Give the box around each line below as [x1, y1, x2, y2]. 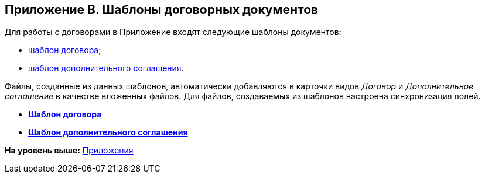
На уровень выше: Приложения [5, 145, 134, 156]
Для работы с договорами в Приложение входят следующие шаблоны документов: [5, 27, 341, 37]
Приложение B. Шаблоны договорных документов [5, 2, 319, 17]
